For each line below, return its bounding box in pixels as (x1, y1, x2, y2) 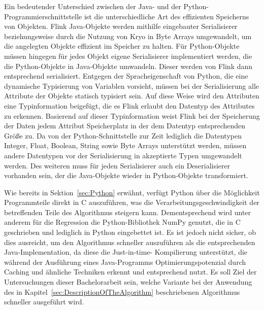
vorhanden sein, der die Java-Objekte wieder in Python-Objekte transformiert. (4, 170, 248, 181)
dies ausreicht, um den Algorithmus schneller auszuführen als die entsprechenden (4, 236, 255, 247)
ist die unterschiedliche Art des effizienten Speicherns (84, 11, 249, 21)
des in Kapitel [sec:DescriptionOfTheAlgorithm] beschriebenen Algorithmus (4, 286, 240, 297)
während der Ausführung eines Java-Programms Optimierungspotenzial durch (4, 256, 246, 267)
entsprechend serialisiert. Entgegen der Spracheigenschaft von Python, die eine (4, 71, 248, 81)
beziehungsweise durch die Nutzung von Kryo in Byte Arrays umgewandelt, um (4, 30, 252, 41)
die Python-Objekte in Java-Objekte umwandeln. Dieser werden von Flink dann (4, 60, 253, 71)
